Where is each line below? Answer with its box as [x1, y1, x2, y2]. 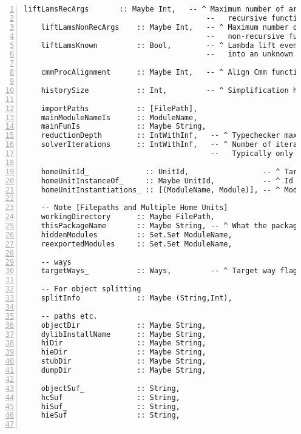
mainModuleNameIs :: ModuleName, [41, 113, 198, 122]
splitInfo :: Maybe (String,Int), [41, 294, 232, 302]
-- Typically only [210, 149, 293, 158]
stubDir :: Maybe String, [41, 357, 206, 366]
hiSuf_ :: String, [41, 402, 180, 411]
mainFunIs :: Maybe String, [41, 122, 206, 131]
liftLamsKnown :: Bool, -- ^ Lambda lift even [41, 41, 298, 50]
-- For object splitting [41, 285, 141, 294]
